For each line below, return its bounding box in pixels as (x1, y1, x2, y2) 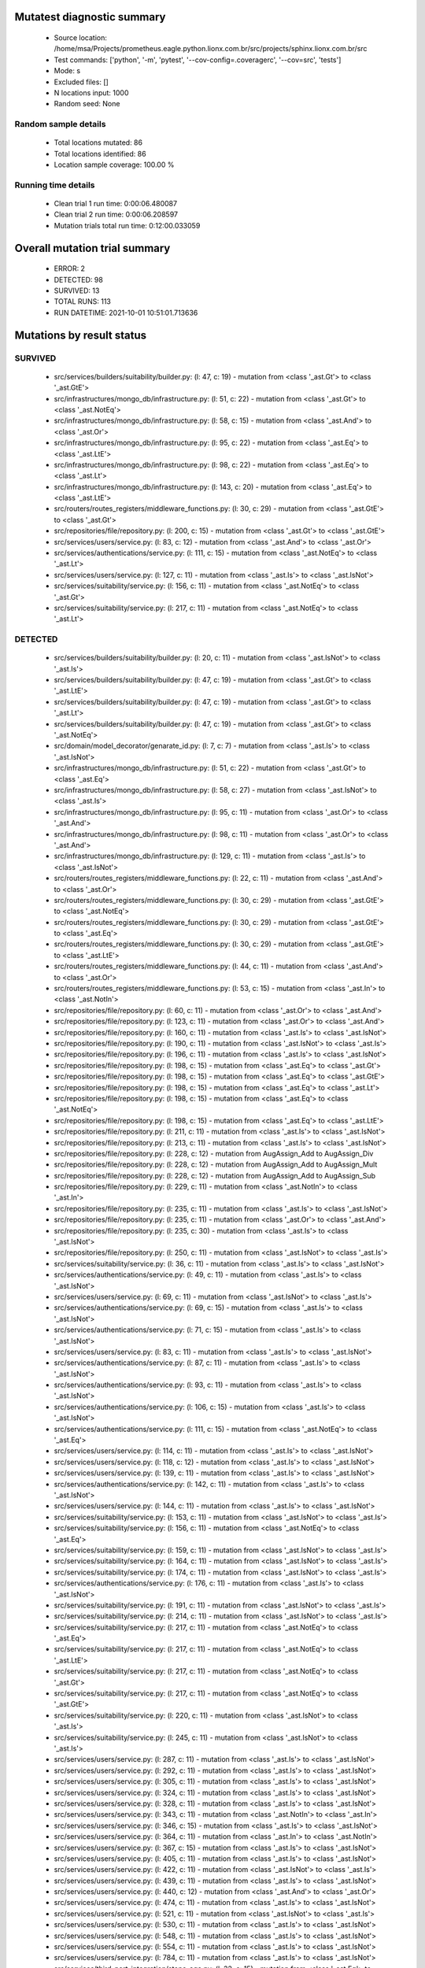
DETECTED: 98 (54, 275, 104, 284)
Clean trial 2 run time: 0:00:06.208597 (54, 209, 179, 220)
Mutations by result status (14, 328, 147, 342)
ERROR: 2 (54, 264, 86, 273)
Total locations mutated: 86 (54, 138, 143, 147)
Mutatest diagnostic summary (14, 10, 166, 24)
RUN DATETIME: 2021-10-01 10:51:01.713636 (54, 308, 198, 317)
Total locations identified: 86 (54, 149, 146, 158)
